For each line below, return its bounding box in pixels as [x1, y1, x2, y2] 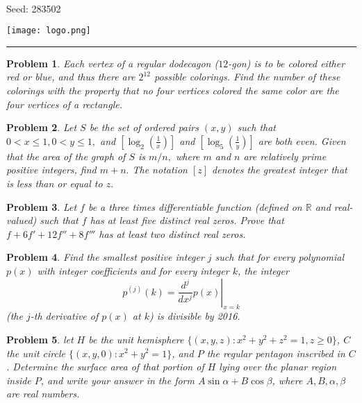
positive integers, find [6, 162, 97, 177]
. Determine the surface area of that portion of [6, 359, 204, 374]
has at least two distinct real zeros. [99, 226, 246, 241]
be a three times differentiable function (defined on [88, 199, 302, 214]
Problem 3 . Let [6, 199, 77, 214]
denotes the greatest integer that [212, 162, 347, 177]
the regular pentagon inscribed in [206, 345, 345, 360]
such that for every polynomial [215, 250, 344, 264]
